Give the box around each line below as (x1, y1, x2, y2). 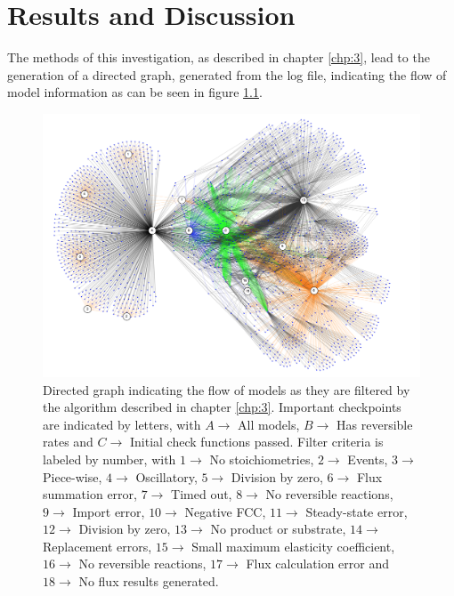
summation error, (43, 485, 137, 503)
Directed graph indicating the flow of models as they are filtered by (43, 380, 410, 399)
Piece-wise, (43, 467, 102, 486)
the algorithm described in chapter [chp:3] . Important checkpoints (43, 398, 401, 416)
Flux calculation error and (246, 554, 390, 573)
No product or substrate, (210, 519, 346, 538)
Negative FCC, (184, 502, 266, 520)
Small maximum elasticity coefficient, (191, 536, 395, 555)
